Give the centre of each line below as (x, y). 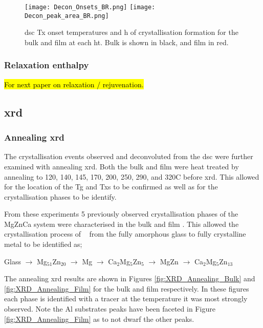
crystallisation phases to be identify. (60, 196)
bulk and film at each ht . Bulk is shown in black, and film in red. (127, 42)
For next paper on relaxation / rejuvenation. (74, 84)
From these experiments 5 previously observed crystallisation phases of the (121, 214)
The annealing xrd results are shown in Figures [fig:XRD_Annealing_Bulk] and (130, 278)
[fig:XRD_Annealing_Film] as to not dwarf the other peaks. (99, 319)
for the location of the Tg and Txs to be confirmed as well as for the (111, 187)
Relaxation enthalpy (47, 65)
